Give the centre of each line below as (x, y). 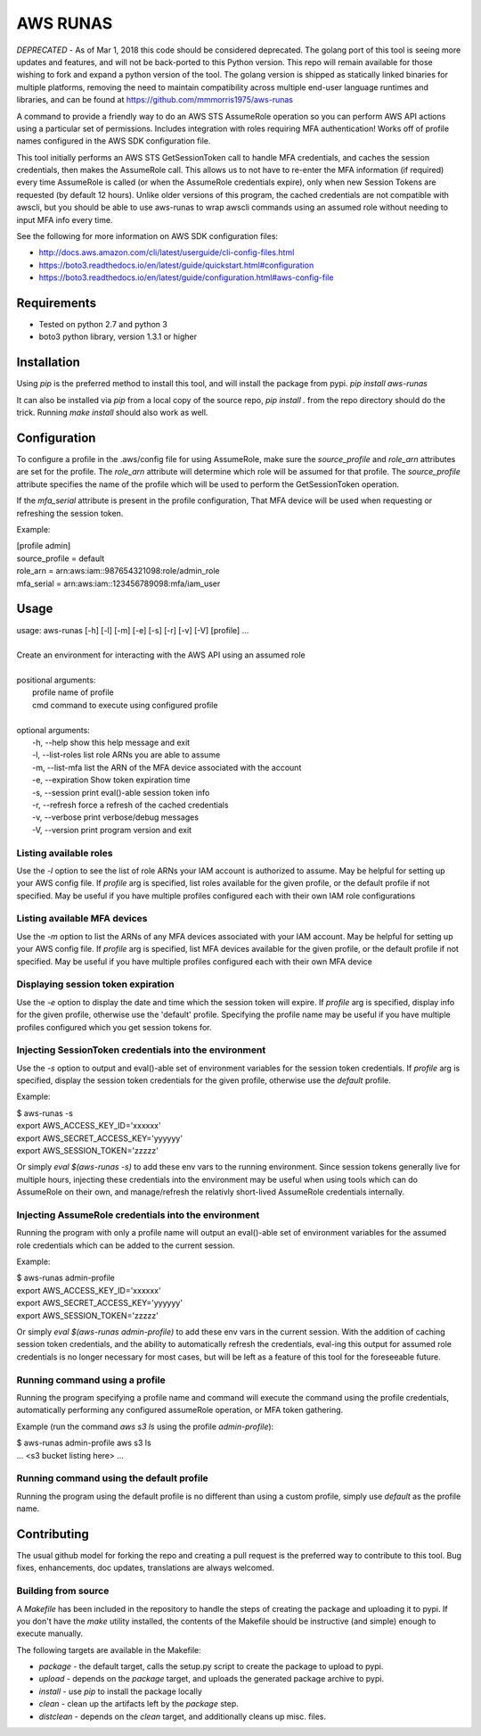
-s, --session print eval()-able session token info (121, 792)
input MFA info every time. (65, 219)
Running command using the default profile (112, 1478)
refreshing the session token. (70, 513)
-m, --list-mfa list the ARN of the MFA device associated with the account (167, 767)
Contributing (53, 1534)
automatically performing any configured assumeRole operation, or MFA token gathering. (180, 1410)
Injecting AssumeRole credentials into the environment (138, 1215)
